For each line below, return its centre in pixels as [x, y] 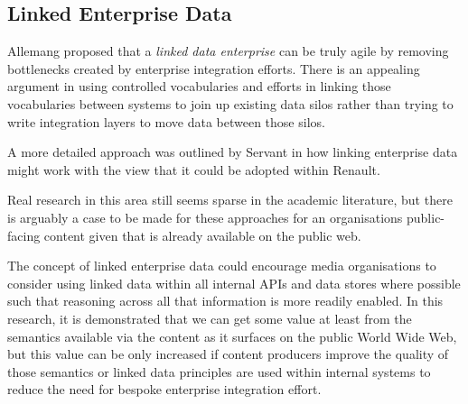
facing [24, 235]
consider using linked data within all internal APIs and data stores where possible [234, 283]
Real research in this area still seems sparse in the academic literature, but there [230, 200]
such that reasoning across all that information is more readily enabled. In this [225, 301]
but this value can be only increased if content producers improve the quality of [228, 354]
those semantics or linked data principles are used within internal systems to [219, 371]
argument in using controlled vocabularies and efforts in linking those [199, 86]
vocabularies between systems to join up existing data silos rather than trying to [230, 103]
